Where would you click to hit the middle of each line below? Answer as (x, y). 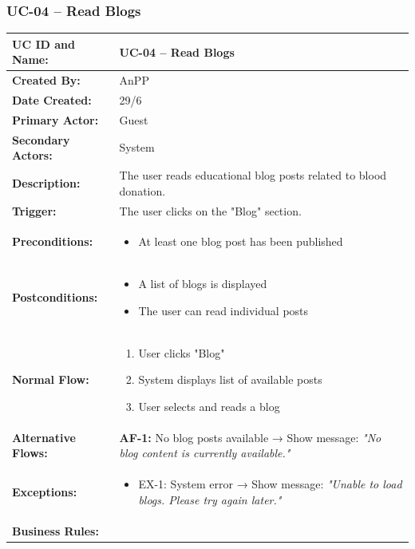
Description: (46, 182)
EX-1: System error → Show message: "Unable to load (270, 484)
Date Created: (52, 100)
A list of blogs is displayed (203, 284)
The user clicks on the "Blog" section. (210, 210)
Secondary (41, 139)
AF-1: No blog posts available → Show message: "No (250, 437)
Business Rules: (55, 530)
